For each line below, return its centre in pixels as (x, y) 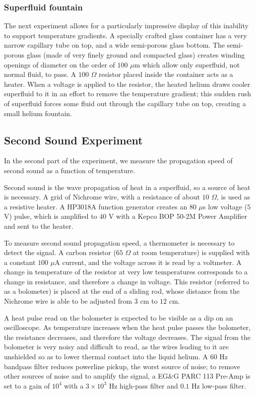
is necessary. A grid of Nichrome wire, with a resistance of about (102, 197)
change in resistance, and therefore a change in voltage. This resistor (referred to (127, 281)
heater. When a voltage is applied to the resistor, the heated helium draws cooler (127, 84)
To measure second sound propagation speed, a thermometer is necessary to (119, 242)
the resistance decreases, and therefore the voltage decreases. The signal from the (127, 337)
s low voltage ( (225, 206)
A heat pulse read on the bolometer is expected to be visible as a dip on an (119, 317)
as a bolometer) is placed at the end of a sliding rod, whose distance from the (122, 291)
